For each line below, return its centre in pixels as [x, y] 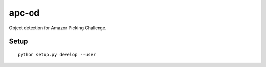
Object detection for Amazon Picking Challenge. [58, 28]
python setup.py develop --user [57, 54]
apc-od [24, 13]
